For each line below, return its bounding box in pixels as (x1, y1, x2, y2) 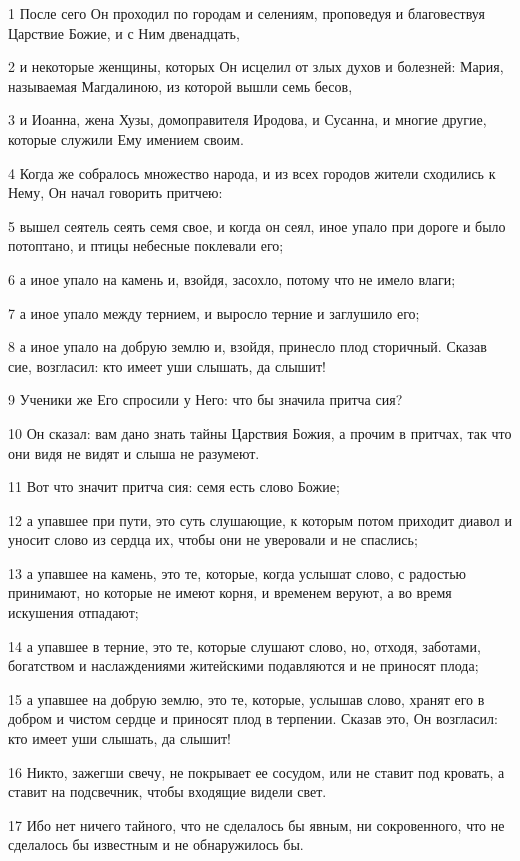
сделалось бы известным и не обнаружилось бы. (8, 834, 304, 855)
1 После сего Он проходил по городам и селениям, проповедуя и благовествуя (8, 3, 485, 23)
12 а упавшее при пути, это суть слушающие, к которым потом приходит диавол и (8, 509, 512, 530)
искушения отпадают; (8, 602, 139, 623)
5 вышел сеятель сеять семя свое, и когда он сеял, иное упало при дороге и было (8, 215, 506, 236)
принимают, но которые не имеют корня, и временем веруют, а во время (8, 582, 452, 603)
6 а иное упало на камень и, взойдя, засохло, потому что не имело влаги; (8, 268, 456, 289)
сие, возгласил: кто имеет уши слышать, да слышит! (8, 355, 326, 376)
